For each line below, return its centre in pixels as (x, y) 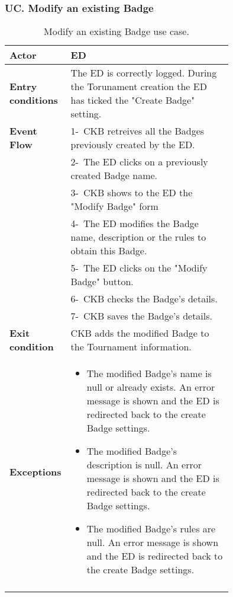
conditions (34, 100)
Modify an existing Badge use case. (117, 31)
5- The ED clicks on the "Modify (139, 268)
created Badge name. (114, 175)
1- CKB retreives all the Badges (137, 131)
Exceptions (35, 471)
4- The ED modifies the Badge (135, 224)
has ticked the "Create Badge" (133, 100)
